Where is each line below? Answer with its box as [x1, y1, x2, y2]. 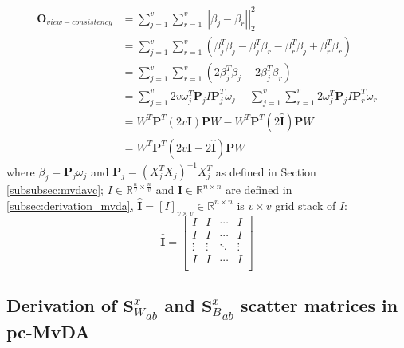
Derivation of [6, 293, 117, 318]
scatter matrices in [240, 293, 398, 318]
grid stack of [275, 196, 336, 213]
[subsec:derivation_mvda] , [6, 196, 134, 213]
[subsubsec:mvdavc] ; [6, 181, 104, 198]
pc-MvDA [6, 318, 90, 343]
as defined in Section [215, 163, 316, 180]
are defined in [226, 181, 292, 198]
